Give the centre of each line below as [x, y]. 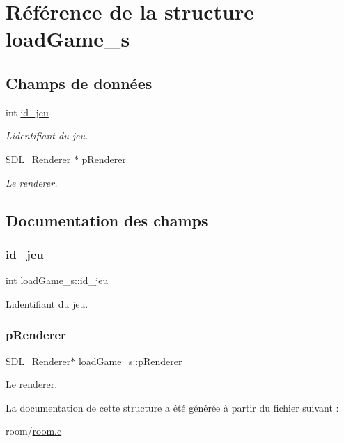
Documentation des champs [107, 220]
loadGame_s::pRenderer [130, 360]
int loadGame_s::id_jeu [57, 280]
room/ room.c [34, 431]
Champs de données [79, 83]
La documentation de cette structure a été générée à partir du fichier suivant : [172, 407]
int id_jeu [27, 112]
